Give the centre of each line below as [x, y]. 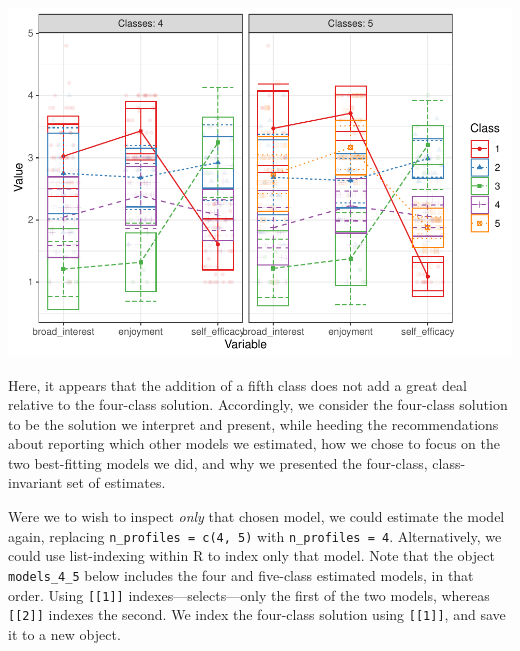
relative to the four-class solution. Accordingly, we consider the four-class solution [258, 404]
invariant [35, 482]
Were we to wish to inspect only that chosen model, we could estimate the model [256, 516]
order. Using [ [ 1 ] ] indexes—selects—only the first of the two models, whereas [249, 594]
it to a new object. [64, 633]
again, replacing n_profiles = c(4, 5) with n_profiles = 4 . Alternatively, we [255, 535]
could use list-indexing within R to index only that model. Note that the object [251, 555]
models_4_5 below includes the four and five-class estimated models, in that [241, 574]
